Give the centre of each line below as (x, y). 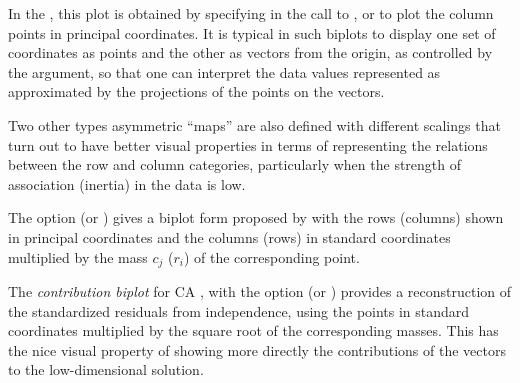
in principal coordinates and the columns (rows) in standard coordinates (229, 236)
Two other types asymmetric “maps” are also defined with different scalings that (254, 124)
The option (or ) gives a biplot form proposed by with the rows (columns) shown (256, 217)
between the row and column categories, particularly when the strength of (235, 164)
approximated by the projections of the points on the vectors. (196, 91)
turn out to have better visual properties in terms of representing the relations (248, 144)
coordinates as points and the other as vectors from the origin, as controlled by (250, 52)
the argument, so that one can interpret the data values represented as (224, 71)
